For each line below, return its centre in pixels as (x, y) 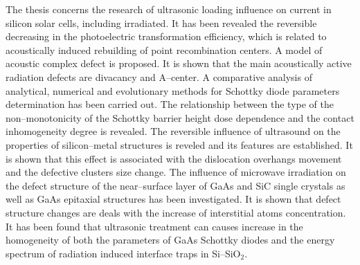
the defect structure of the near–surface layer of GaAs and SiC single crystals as (175, 185)
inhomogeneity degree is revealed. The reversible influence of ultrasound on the (173, 131)
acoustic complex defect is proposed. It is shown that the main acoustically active (179, 63)
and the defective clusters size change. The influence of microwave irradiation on (176, 172)
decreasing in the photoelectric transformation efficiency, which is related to (166, 36)
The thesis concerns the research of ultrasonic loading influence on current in (169, 9)
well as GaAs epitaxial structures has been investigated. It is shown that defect (173, 199)
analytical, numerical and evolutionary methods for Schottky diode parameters (173, 90)
